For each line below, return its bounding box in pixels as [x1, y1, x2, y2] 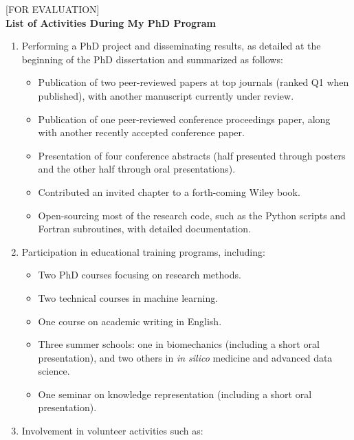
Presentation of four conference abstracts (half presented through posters [38, 148, 346, 162]
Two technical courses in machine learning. [38, 290, 219, 305]
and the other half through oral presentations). [38, 162, 236, 176]
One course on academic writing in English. [38, 313, 222, 328]
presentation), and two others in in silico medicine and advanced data [38, 350, 333, 364]
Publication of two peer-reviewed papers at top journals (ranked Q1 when [38, 75, 349, 89]
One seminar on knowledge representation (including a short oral [38, 386, 312, 401]
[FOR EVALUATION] [5, 2, 100, 16]
